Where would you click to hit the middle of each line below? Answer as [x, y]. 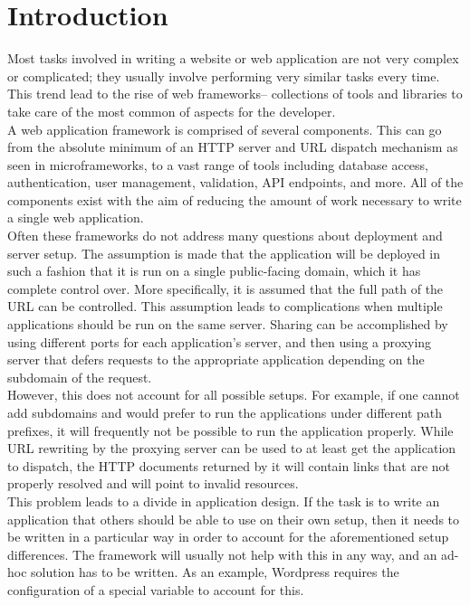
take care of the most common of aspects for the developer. [172, 111]
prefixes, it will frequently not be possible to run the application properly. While [230, 430]
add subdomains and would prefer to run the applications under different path [225, 412]
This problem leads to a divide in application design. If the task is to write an [224, 501]
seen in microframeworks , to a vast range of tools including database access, [218, 164]
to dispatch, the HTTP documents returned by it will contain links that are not [229, 465]
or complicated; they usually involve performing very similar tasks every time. [224, 76]
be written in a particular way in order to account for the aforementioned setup [228, 537]
